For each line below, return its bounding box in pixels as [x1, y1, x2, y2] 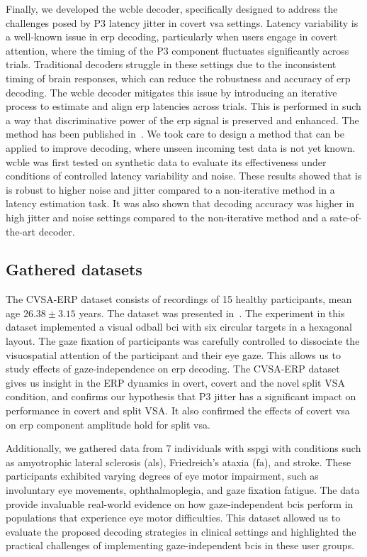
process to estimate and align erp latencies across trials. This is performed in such [6, 99, 361, 114]
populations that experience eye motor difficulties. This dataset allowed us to [6, 510, 341, 525]
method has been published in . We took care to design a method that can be [6, 126, 344, 141]
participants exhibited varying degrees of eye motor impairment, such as [6, 468, 319, 483]
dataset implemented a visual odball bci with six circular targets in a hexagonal [6, 319, 352, 334]
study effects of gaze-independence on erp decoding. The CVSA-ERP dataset [6, 361, 340, 376]
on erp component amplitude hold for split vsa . [6, 417, 210, 431]
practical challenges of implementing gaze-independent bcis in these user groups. [6, 538, 355, 553]
